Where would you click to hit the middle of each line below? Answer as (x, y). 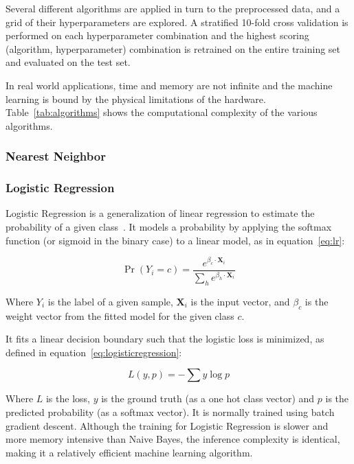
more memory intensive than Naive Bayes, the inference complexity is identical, (173, 439)
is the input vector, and (240, 301)
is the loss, (68, 398)
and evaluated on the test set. (68, 62)
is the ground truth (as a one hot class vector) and (208, 398)
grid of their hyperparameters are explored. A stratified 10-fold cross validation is (177, 22)
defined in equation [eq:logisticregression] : (94, 352)
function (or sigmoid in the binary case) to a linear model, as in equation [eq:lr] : (175, 240)
